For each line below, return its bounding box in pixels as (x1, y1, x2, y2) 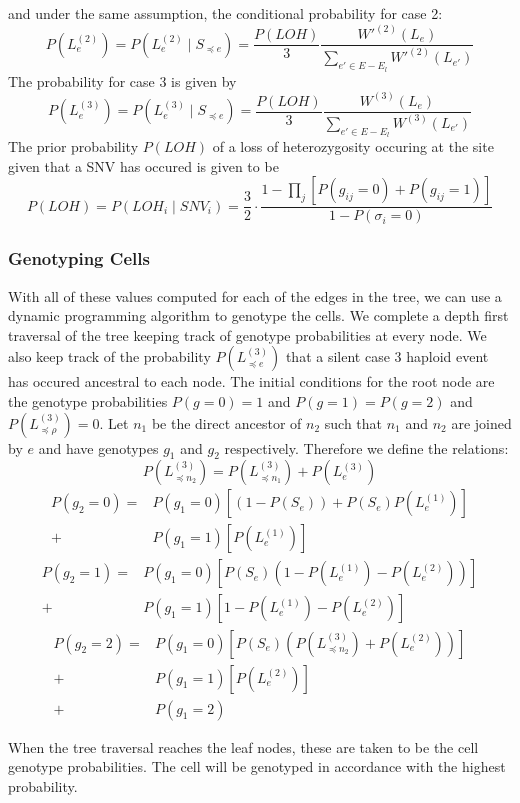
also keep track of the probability (8, 346, 211, 367)
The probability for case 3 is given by (8, 70, 237, 91)
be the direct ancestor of (151, 412, 302, 433)
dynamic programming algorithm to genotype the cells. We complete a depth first (8, 305, 509, 326)
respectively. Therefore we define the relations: (224, 437, 509, 458)
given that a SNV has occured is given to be (8, 155, 279, 176)
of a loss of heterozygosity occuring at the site (212, 136, 494, 157)
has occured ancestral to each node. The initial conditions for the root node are (8, 371, 495, 392)
